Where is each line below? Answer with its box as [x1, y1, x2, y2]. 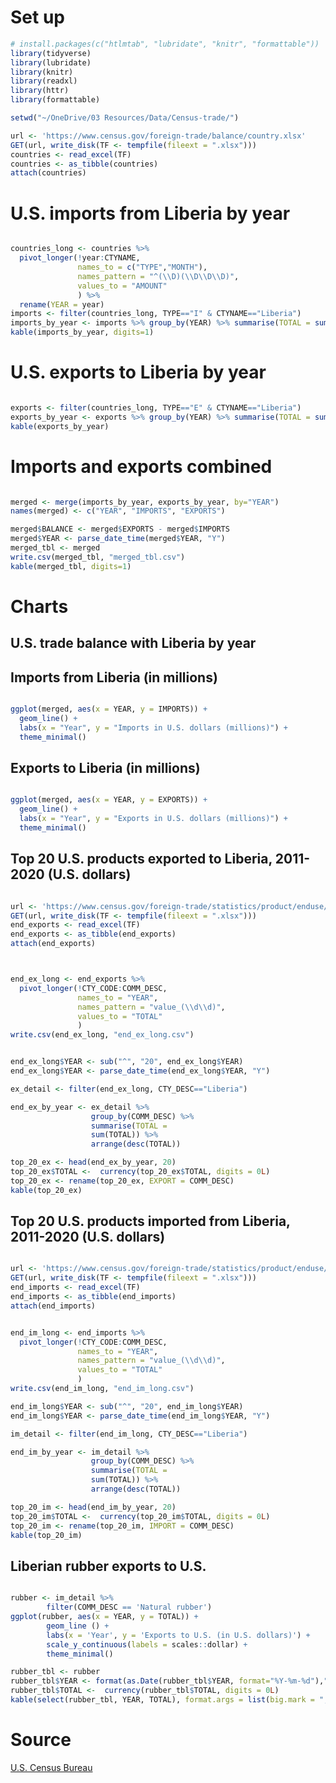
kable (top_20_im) [10, 1530, 83, 1540]
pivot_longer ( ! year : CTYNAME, [19, 253, 141, 263]
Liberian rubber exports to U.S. [10, 1557, 207, 1575]
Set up [10, 6, 65, 29]
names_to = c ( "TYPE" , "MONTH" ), [77, 262, 208, 272]
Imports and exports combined [10, 455, 273, 478]
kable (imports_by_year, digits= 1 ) [10, 327, 155, 338]
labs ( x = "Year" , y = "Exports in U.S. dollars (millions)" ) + [19, 814, 288, 824]
